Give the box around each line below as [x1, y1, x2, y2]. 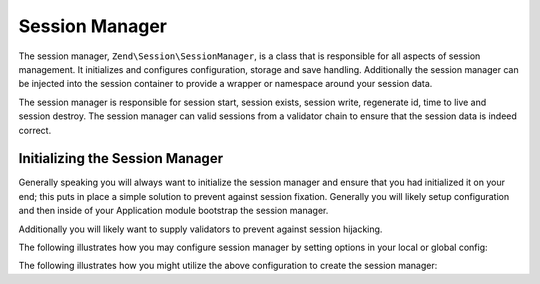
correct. [18, 124, 52, 136]
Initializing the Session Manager [18, 150, 224, 167]
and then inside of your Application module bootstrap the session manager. [18, 205, 329, 217]
